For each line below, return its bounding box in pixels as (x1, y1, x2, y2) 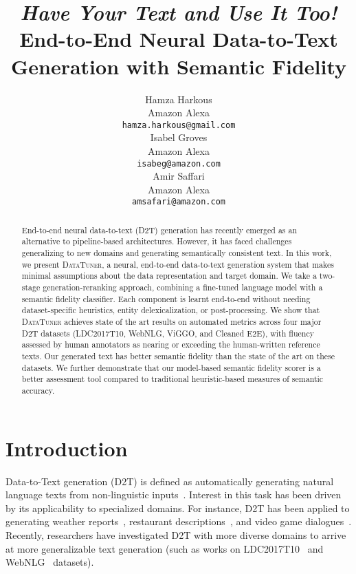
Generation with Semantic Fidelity (10, 52, 347, 80)
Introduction (5, 434, 128, 462)
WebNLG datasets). (5, 555, 94, 569)
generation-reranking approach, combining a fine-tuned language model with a (43, 281, 323, 293)
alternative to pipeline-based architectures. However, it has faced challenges (21, 235, 292, 247)
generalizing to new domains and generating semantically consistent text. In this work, (21, 247, 332, 259)
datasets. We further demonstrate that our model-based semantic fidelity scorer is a (21, 361, 321, 373)
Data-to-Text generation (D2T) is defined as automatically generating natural (5, 474, 334, 488)
